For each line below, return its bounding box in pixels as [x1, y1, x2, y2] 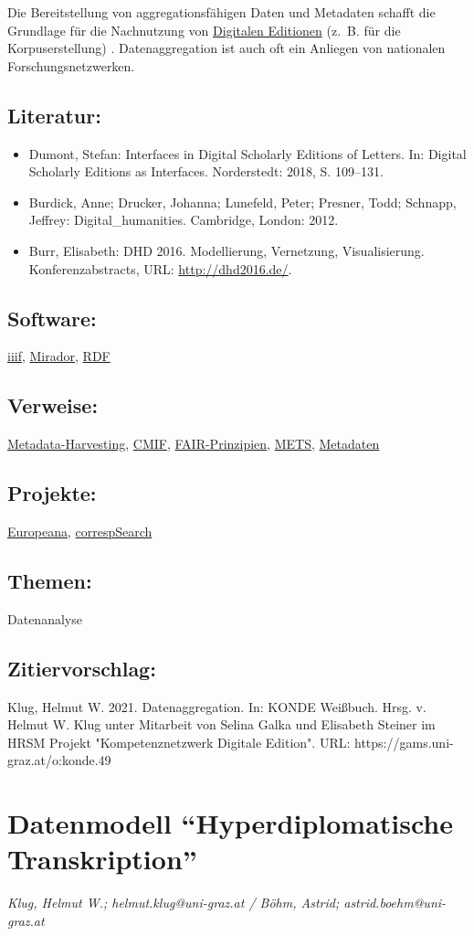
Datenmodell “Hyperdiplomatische [7, 804, 454, 842]
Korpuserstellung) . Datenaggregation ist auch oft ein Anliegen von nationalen [7, 38, 446, 58]
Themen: [7, 566, 92, 594]
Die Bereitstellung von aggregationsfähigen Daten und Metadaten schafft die [7, 3, 436, 21]
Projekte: [7, 479, 97, 507]
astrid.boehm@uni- [343, 893, 447, 912]
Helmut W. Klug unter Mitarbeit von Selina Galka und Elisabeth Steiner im [7, 715, 436, 734]
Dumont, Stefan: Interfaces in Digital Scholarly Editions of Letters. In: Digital [28, 144, 467, 163]
